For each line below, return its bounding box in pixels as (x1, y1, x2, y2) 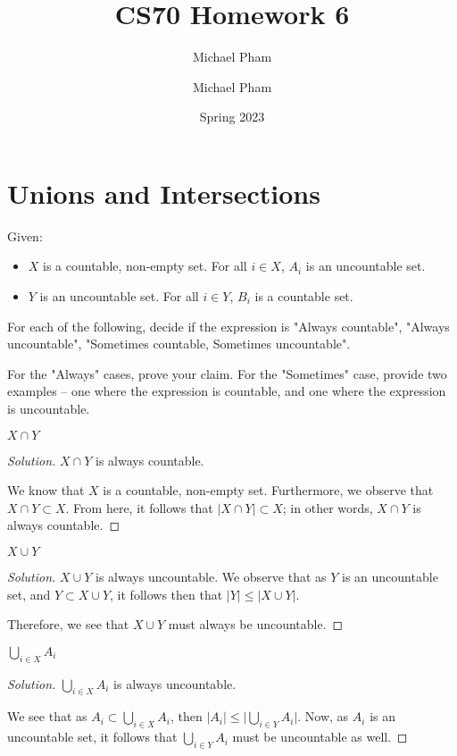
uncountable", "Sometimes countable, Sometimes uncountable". (7, 334, 351, 353)
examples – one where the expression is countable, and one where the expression (7, 382, 446, 400)
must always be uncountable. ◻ (168, 615, 344, 634)
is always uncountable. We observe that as (96, 567, 327, 585)
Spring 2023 (199, 107, 265, 126)
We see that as (7, 707, 87, 726)
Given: (7, 226, 43, 245)
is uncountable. (7, 399, 90, 417)
